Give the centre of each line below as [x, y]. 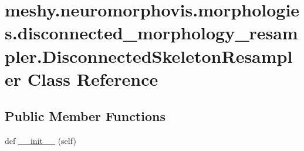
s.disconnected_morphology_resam [151, 33]
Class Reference [93, 78]
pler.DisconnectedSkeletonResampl [149, 56]
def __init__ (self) [40, 141]
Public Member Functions [85, 116]
